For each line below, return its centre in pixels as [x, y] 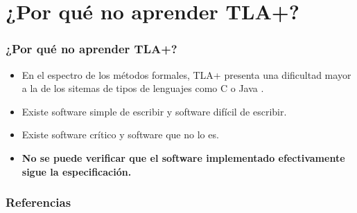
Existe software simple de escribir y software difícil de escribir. [154, 111]
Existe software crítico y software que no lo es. [120, 135]
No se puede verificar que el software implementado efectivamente [183, 157]
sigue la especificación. [77, 171]
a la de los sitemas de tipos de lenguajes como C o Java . [143, 88]
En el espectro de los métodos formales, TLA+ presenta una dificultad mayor [186, 74]
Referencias [38, 202]
